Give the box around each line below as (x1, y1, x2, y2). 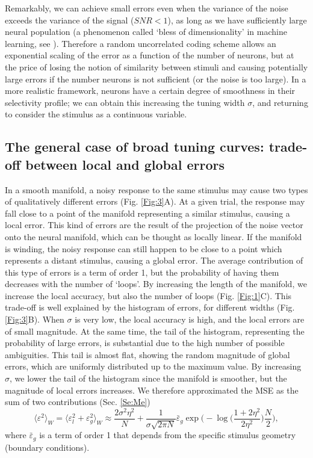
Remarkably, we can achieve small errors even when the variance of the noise (5, 2, 288, 14)
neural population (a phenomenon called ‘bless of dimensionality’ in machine (5, 25, 287, 38)
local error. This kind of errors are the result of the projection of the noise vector (5, 218, 303, 231)
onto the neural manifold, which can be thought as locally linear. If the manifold (5, 230, 302, 243)
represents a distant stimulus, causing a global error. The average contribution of (5, 254, 303, 267)
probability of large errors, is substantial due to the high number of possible (5, 336, 285, 349)
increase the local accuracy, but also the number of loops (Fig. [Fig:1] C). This (5, 289, 292, 302)
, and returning (252, 96, 308, 108)
